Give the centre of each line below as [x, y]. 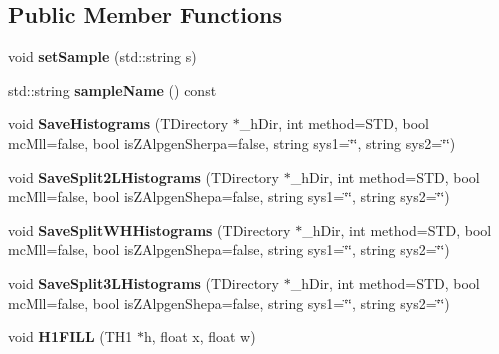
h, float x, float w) [200, 336]
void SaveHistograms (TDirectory [118, 123]
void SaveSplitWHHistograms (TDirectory [149, 229]
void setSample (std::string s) [102, 56]
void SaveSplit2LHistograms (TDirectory [143, 176]
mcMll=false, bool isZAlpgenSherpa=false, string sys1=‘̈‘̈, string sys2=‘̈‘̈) [232, 142]
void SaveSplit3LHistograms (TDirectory [143, 282]
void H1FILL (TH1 [70, 336]
